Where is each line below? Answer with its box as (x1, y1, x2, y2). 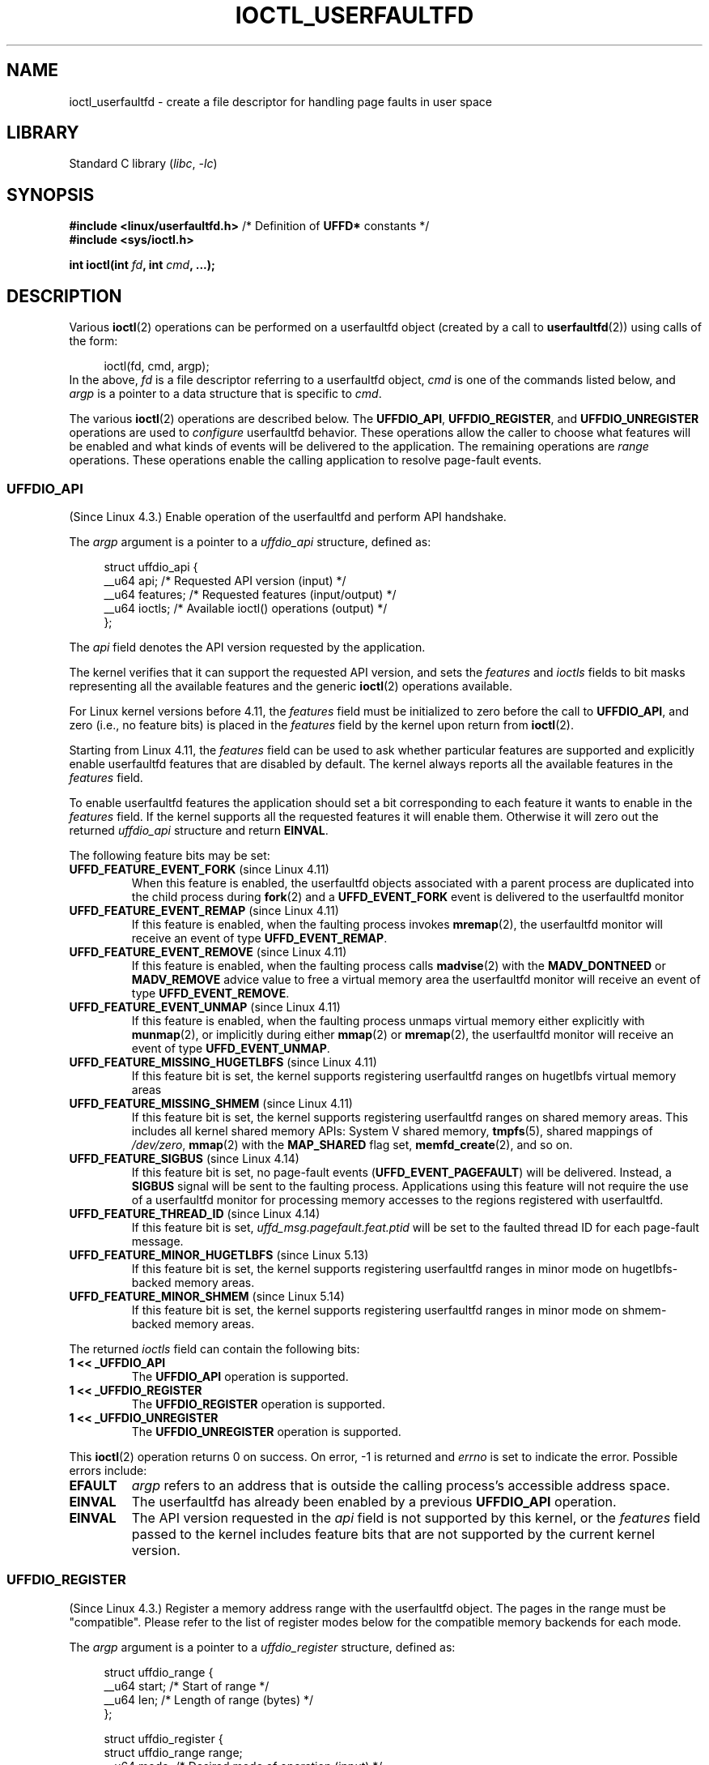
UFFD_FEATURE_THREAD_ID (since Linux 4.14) (69, 1206, 321, 1220)
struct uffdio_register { (104, 1731, 223, 1746)
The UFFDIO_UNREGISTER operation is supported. (131, 1424, 401, 1438)
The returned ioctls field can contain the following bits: (69, 1341, 360, 1356)
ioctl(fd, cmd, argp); (104, 359, 210, 374)
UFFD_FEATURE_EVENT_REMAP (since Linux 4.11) (69, 903, 339, 917)
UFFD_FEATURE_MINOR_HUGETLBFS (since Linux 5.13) (69, 1247, 369, 1262)
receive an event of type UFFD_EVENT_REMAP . (131, 930, 388, 945)
